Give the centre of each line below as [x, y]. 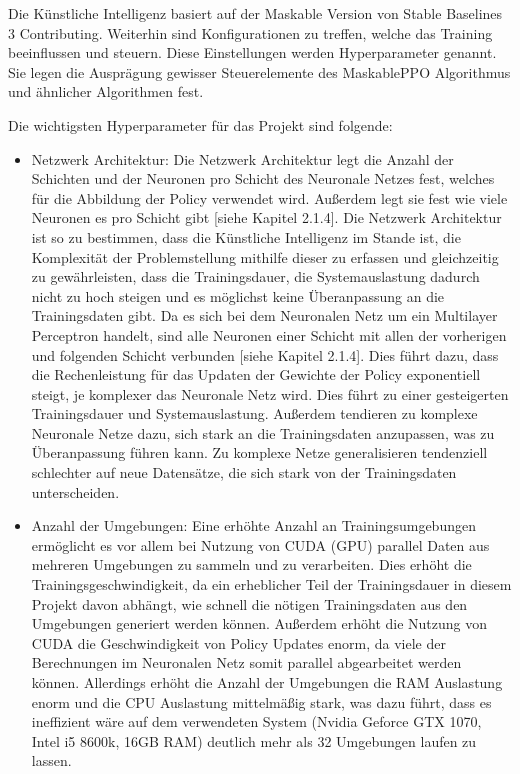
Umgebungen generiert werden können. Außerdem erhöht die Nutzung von [259, 623]
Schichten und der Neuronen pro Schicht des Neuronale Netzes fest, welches [263, 178]
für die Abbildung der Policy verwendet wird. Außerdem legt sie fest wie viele [269, 197]
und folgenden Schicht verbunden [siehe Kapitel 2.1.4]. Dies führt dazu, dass [265, 354]
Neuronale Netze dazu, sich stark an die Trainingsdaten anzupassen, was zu [263, 432]
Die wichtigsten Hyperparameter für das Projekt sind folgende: [200, 124]
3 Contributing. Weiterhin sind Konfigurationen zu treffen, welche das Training [250, 32]
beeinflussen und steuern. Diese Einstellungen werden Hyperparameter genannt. [252, 52]
